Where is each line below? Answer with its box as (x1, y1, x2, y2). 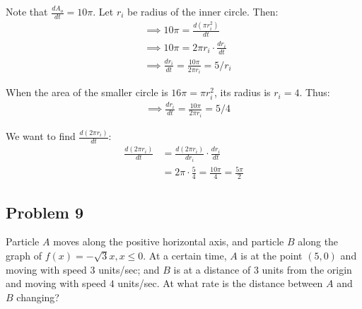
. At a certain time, (143, 248, 227, 262)
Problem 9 (6, 201, 83, 223)
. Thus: (299, 85, 330, 100)
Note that (6, 4, 48, 18)
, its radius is (214, 85, 271, 100)
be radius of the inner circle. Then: (127, 4, 279, 18)
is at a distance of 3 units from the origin (173, 262, 352, 276)
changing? (16, 289, 59, 304)
